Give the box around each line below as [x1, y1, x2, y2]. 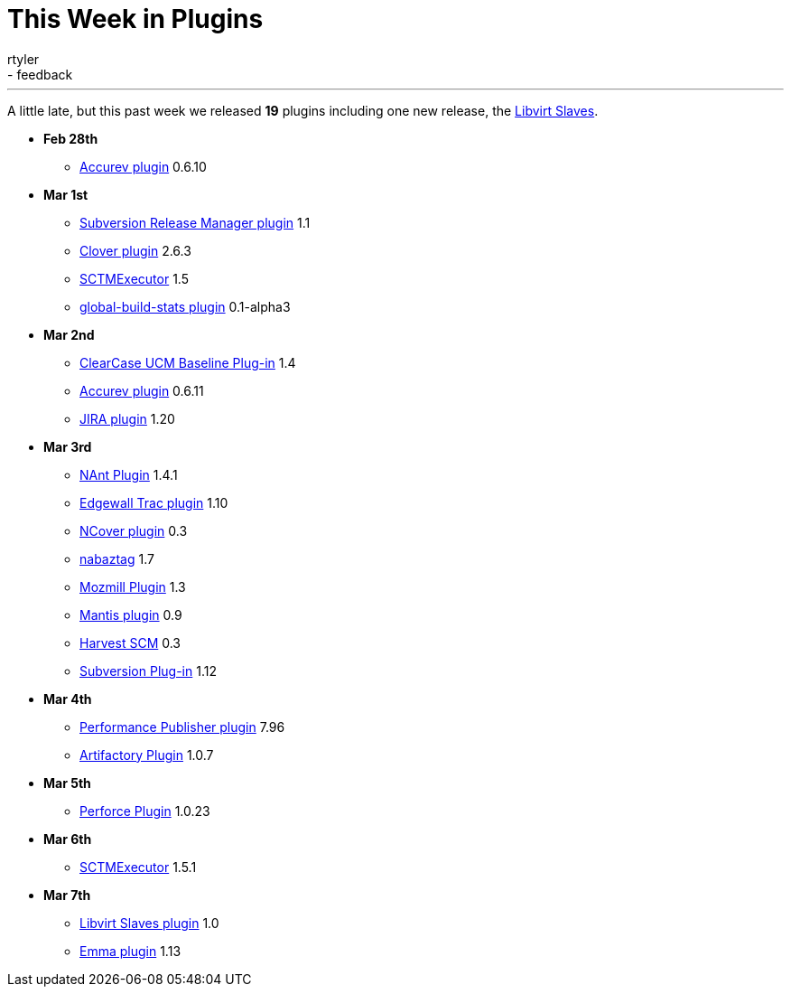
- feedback [7, 66, 73, 82]
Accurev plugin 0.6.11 [79, 382, 204, 399]
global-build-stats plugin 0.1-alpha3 [79, 298, 291, 314]
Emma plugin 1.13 [79, 942, 181, 959]
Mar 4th [43, 690, 92, 707]
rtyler [7, 51, 40, 67]
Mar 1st [43, 186, 88, 202]
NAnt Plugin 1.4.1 [79, 466, 178, 483]
